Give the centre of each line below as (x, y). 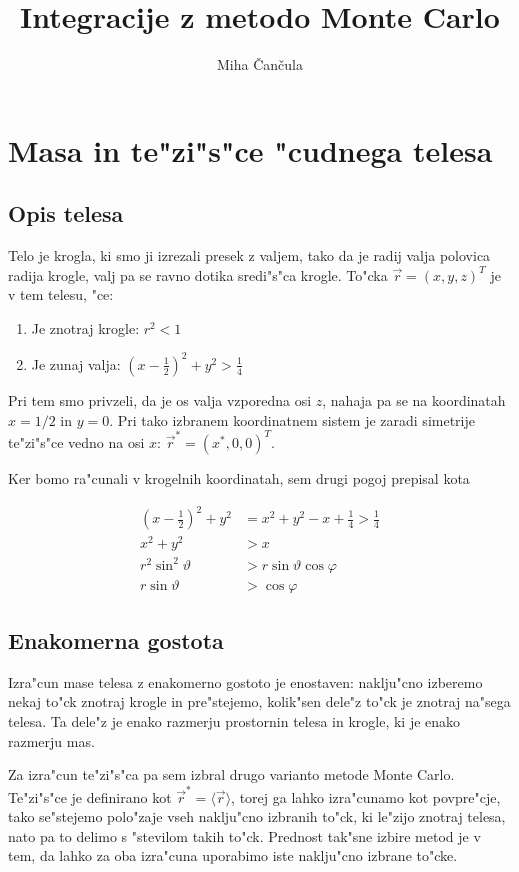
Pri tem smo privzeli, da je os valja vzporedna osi (160, 399)
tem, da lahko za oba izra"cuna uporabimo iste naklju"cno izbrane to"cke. (233, 855)
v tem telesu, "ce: (61, 294)
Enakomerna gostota (116, 640)
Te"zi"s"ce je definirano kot (90, 796)
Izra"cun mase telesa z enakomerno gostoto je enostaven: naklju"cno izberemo (245, 681)
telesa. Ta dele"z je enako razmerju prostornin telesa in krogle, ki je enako (234, 721)
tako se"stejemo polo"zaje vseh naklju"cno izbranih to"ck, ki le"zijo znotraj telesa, (257, 816)
